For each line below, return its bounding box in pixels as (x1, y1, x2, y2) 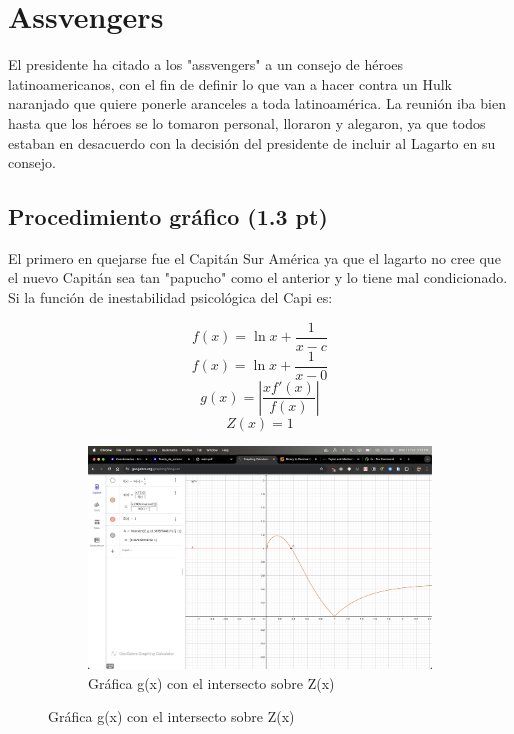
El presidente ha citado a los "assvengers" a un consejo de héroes (8, 54, 404, 75)
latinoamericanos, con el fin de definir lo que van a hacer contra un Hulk (8, 73, 452, 94)
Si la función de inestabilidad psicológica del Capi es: (8, 287, 333, 308)
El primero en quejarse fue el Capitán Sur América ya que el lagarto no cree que (8, 247, 501, 268)
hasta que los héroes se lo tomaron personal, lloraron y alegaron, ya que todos (8, 112, 486, 133)
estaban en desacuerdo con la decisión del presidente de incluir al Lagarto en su (8, 132, 496, 153)
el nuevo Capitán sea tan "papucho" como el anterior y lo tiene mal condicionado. (8, 267, 508, 288)
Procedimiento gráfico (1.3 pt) (8, 201, 328, 232)
